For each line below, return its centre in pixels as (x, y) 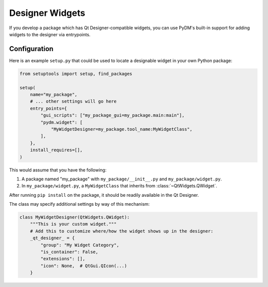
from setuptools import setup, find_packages (76, 74)
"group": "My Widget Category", (80, 245)
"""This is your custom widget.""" (73, 224)
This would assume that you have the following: (58, 170)
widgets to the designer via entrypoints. (50, 34)
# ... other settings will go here (73, 101)
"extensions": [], (63, 259)
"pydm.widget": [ (62, 122)
